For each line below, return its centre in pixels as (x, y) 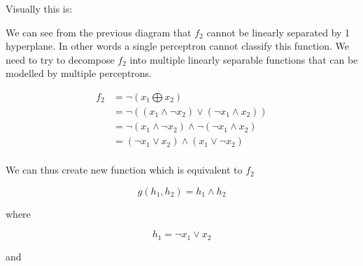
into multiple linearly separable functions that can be (244, 59)
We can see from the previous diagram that (99, 32)
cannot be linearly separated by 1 (278, 32)
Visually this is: (39, 8)
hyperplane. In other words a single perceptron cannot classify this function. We (178, 46)
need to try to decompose (60, 59)
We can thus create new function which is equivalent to (124, 170)
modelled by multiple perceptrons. (79, 73)
